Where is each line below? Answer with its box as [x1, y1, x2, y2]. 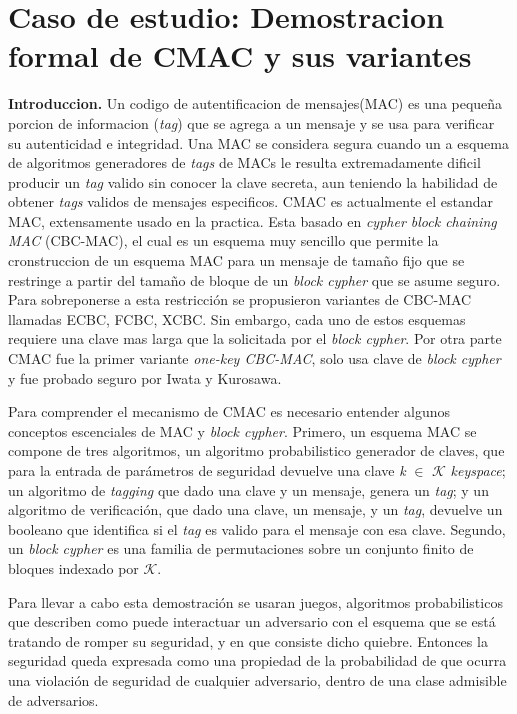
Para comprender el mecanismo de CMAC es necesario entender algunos [8, 401, 451, 422]
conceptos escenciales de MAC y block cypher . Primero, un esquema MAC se [8, 420, 477, 441]
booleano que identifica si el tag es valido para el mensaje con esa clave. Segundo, [8, 518, 506, 539]
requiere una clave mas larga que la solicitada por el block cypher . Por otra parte [8, 328, 502, 349]
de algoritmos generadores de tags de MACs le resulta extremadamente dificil [8, 152, 481, 173]
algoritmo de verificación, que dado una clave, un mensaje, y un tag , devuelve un [8, 499, 503, 520]
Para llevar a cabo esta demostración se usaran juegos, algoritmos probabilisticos [8, 591, 503, 612]
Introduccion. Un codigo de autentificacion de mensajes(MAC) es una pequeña [8, 93, 503, 114]
